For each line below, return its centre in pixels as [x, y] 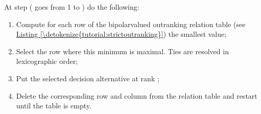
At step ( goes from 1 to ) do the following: [72, 7]
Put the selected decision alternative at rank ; [88, 78]
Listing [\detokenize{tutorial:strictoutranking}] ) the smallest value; [121, 34]
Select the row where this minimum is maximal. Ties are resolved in [122, 51]
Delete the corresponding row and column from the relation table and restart [137, 95]
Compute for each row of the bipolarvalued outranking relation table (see [131, 24]
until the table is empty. [54, 106]
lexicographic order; [47, 61]
